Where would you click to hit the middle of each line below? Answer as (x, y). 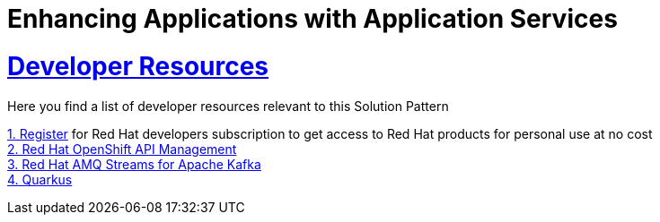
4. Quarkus (40, 179)
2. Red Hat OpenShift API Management (122, 149)
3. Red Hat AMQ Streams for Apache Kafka (134, 164)
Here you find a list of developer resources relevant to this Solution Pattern (228, 106)
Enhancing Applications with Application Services (312, 19)
